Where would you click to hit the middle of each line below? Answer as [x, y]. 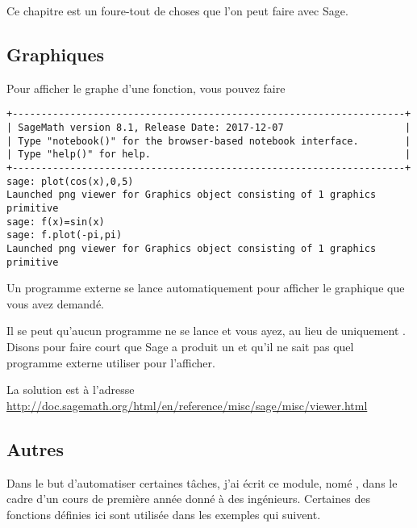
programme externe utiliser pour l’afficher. [111, 362]
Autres [35, 448]
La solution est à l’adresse [71, 390]
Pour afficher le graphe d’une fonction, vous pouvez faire [146, 88]
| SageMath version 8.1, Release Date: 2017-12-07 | [209, 128]
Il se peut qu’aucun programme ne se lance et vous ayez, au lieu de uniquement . [206, 331]
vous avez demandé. [56, 303]
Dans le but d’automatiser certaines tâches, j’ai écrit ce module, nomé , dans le [202, 482]
